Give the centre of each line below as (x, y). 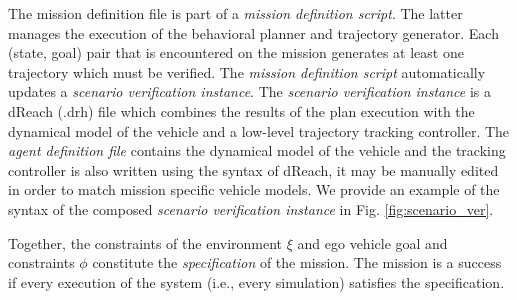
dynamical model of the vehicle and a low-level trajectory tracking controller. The (259, 130)
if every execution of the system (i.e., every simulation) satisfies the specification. (256, 281)
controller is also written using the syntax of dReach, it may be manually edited (253, 169)
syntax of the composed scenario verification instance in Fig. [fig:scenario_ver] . (251, 208)
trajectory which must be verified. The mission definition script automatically (247, 71)
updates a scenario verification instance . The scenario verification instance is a (249, 91)
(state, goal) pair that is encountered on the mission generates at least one (236, 52)
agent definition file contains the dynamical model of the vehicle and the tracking (257, 150)
